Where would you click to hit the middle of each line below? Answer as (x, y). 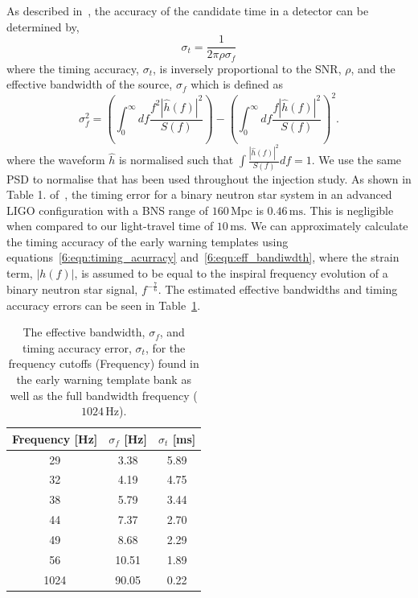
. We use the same (357, 160)
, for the (165, 347)
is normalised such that (176, 160)
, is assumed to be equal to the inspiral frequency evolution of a (231, 273)
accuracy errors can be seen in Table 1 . (104, 305)
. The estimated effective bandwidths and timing (278, 289)
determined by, (43, 26)
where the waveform (56, 160)
